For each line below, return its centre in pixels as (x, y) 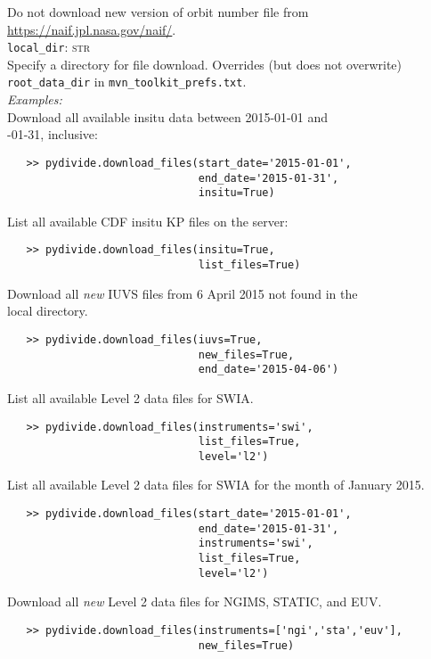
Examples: (35, 99)
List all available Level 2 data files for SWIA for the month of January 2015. (216, 485)
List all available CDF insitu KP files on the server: (148, 221)
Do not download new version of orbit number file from (158, 12)
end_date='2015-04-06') (268, 370)
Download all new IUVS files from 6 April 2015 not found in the (183, 293)
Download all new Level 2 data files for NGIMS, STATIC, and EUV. (195, 601)
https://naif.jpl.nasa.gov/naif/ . (92, 29)
